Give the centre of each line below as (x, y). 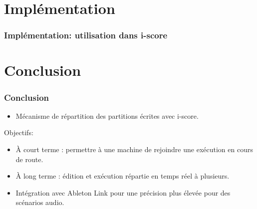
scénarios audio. (40, 202)
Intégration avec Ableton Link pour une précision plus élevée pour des (123, 192)
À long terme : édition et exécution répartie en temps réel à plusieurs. (123, 176)
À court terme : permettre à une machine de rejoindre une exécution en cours (134, 149)
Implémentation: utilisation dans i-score (86, 35)
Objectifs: (19, 132)
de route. (29, 159)
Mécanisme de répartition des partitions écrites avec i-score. (107, 115)
